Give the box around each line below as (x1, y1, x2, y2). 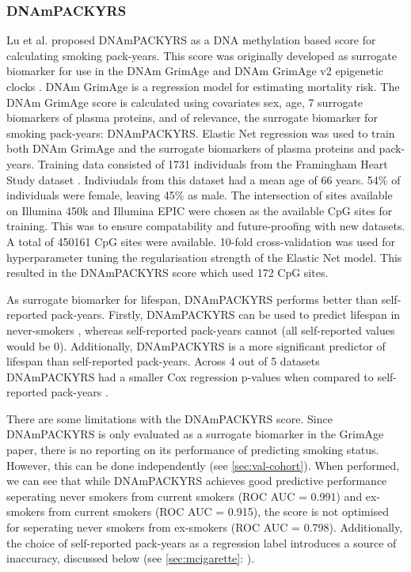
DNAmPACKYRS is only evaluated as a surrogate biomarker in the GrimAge (6, 426, 384, 442)
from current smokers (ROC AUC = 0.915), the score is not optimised (48, 503, 390, 520)
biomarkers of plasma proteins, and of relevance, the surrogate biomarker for (6, 109, 378, 126)
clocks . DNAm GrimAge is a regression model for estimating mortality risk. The (6, 78, 400, 94)
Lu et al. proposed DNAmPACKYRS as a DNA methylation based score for (6, 32, 376, 48)
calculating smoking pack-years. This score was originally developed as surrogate (6, 47, 398, 63)
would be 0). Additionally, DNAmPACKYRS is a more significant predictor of (6, 337, 386, 354)
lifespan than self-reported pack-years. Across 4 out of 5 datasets (6, 353, 320, 369)
